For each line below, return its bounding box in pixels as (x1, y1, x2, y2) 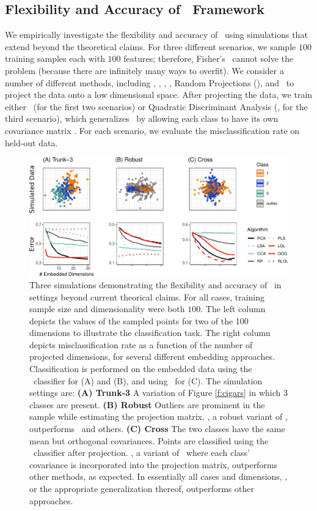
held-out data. (5, 136, 58, 149)
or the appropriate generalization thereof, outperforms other (29, 482, 254, 495)
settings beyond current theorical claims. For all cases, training (29, 290, 264, 303)
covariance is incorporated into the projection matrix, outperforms (29, 458, 278, 471)
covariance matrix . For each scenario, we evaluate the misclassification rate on (5, 124, 300, 136)
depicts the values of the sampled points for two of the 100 (29, 314, 249, 327)
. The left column (200, 302, 266, 315)
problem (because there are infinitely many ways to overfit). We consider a (5, 64, 284, 76)
